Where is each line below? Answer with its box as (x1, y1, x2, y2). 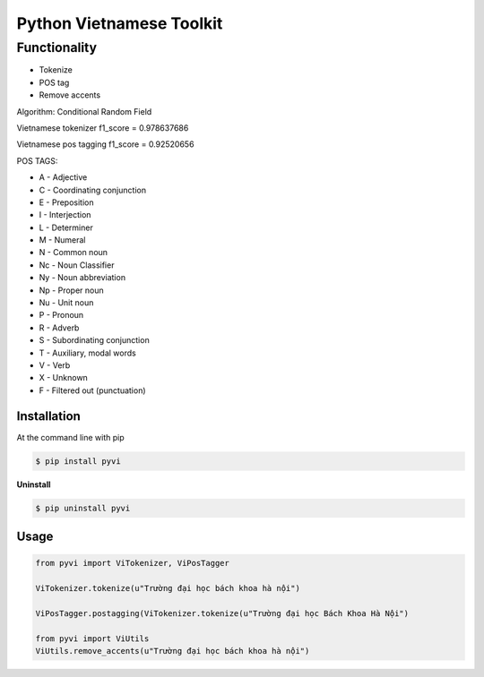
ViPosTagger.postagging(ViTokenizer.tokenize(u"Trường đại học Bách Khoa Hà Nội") (35, 608, 410, 618)
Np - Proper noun (39, 285, 104, 296)
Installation (16, 408, 81, 424)
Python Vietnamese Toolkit (16, 13, 223, 33)
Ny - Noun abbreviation (39, 272, 125, 283)
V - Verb (39, 359, 71, 371)
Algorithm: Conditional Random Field (16, 106, 152, 116)
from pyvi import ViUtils (35, 633, 150, 644)
